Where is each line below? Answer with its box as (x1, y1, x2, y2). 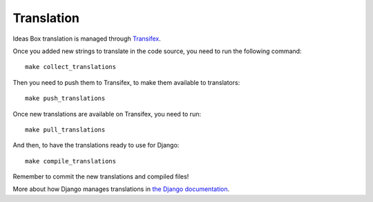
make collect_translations (25, 63, 117, 71)
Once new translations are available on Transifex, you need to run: (12, 110, 202, 118)
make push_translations (25, 94, 106, 103)
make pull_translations (25, 125, 106, 134)
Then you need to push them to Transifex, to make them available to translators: (12, 78, 240, 86)
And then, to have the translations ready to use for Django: (12, 141, 180, 150)
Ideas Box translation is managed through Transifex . (12, 34, 162, 43)
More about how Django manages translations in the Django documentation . (12, 185, 230, 193)
